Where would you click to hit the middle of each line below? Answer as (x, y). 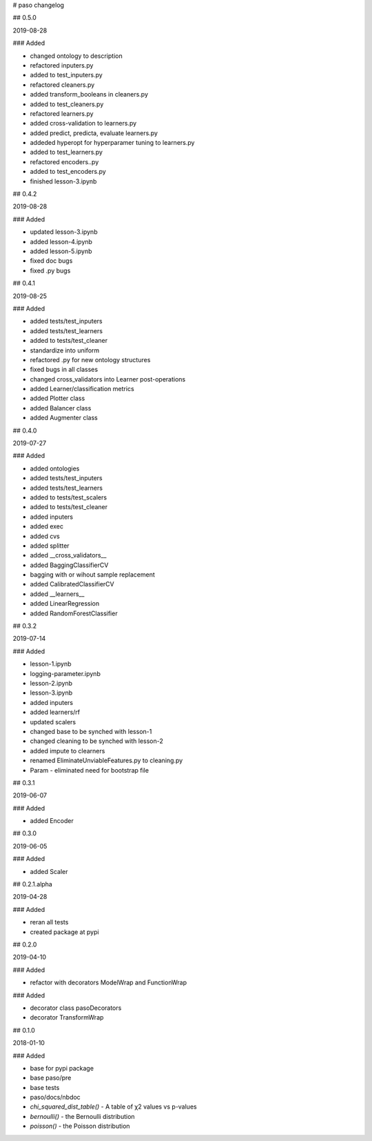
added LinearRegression (65, 604)
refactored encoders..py (64, 161)
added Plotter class (58, 398)
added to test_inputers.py (66, 75)
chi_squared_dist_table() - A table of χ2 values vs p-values (113, 1107)
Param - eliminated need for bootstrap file (90, 770)
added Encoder (52, 821)
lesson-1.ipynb (51, 664)
